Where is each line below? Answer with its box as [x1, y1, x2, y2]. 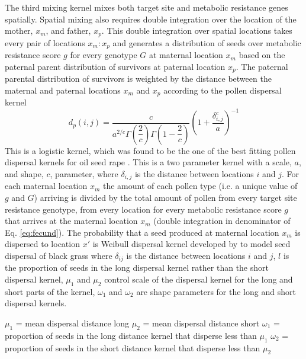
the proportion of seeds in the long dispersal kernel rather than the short [5, 261, 269, 274]
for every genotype [70, 49, 137, 61]
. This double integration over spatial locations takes [101, 24, 292, 37]
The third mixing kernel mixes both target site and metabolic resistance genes [5, 1, 288, 13]
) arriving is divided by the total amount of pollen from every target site [34, 191, 297, 203]
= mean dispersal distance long [15, 316, 130, 329]
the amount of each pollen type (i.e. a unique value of [102, 179, 298, 192]
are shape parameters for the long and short [136, 285, 296, 297]
